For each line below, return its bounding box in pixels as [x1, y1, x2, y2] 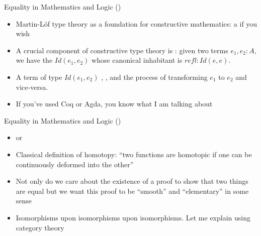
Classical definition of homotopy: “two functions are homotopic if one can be [16, 149, 252, 159]
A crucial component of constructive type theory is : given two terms [16, 45, 228, 55]
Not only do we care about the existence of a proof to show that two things [16, 176, 248, 186]
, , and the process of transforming [101, 71, 208, 82]
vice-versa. [16, 81, 48, 92]
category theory [16, 222, 64, 232]
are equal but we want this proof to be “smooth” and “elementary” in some [16, 185, 249, 196]
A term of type [16, 71, 62, 82]
